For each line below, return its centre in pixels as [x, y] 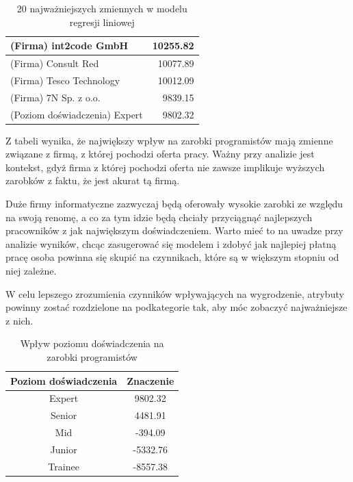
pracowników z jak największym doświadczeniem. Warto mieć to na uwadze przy [174, 230]
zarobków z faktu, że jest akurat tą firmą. [93, 180]
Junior [64, 449]
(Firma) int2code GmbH [69, 46]
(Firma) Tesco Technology [65, 80]
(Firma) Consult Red [55, 63]
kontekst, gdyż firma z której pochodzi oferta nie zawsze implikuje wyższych [165, 167]
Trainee [64, 466]
